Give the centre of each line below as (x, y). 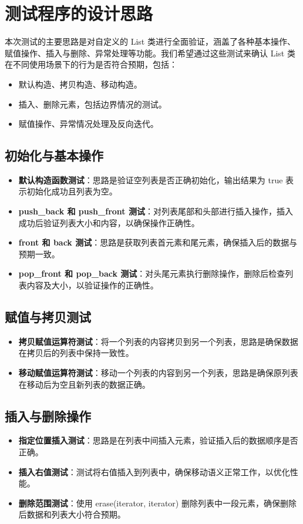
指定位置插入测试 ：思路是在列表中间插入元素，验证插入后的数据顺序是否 (158, 440)
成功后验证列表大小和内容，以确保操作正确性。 (109, 222)
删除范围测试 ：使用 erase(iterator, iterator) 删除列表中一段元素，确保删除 (157, 503)
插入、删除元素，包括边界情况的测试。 (92, 104)
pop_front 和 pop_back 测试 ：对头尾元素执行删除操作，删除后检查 (152, 273)
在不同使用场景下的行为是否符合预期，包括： (91, 64)
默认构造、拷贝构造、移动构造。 (80, 84)
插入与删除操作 (48, 416)
